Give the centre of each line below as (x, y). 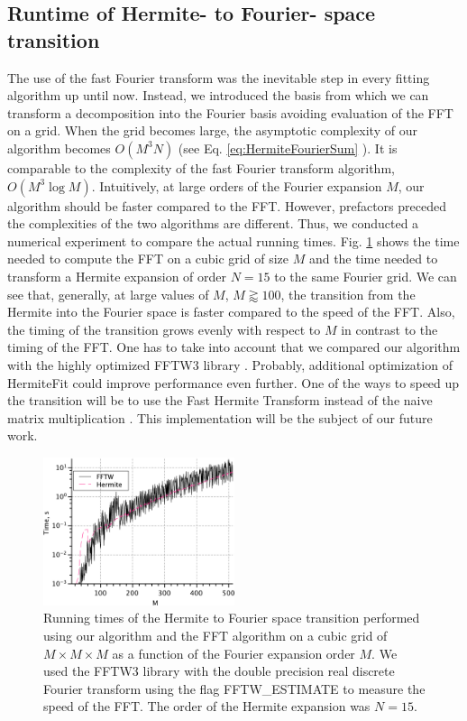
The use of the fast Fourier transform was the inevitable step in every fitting (219, 77)
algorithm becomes (59, 148)
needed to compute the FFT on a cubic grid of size (148, 259)
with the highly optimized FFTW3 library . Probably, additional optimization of (230, 364)
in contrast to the (389, 329)
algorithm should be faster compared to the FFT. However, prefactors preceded (227, 205)
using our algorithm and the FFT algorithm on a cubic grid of (215, 636)
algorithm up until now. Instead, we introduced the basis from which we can (218, 95)
